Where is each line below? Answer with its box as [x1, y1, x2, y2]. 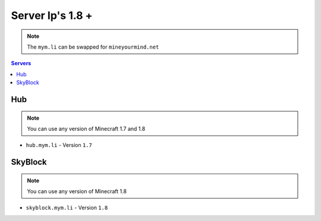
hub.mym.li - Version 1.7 [26, 142, 92, 149]
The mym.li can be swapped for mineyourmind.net [27, 43, 159, 50]
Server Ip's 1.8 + [11, 9, 93, 22]
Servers [11, 60, 32, 67]
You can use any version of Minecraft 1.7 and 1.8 [27, 125, 146, 132]
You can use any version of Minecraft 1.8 [27, 188, 127, 195]
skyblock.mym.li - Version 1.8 [26, 204, 108, 212]
